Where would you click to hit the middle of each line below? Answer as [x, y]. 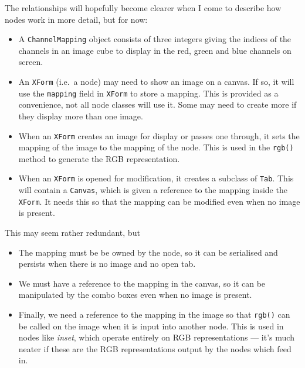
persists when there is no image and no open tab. [107, 264]
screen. [31, 62]
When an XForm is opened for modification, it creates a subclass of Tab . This [156, 178]
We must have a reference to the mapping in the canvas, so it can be [142, 283]
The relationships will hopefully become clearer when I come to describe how [143, 8]
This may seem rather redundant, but [72, 232]
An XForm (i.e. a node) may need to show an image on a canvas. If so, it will [156, 82]
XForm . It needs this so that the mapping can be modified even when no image [159, 201]
